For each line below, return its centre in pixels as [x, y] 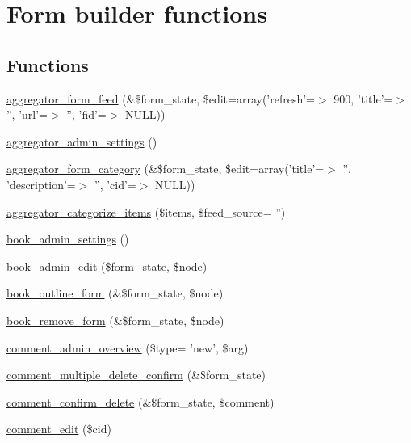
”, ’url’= [27, 114]
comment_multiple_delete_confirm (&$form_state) [136, 375]
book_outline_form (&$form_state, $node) [115, 293]
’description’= [41, 184]
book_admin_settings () [68, 239]
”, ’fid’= [86, 114]
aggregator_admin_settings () [82, 141]
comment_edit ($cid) [59, 429]
